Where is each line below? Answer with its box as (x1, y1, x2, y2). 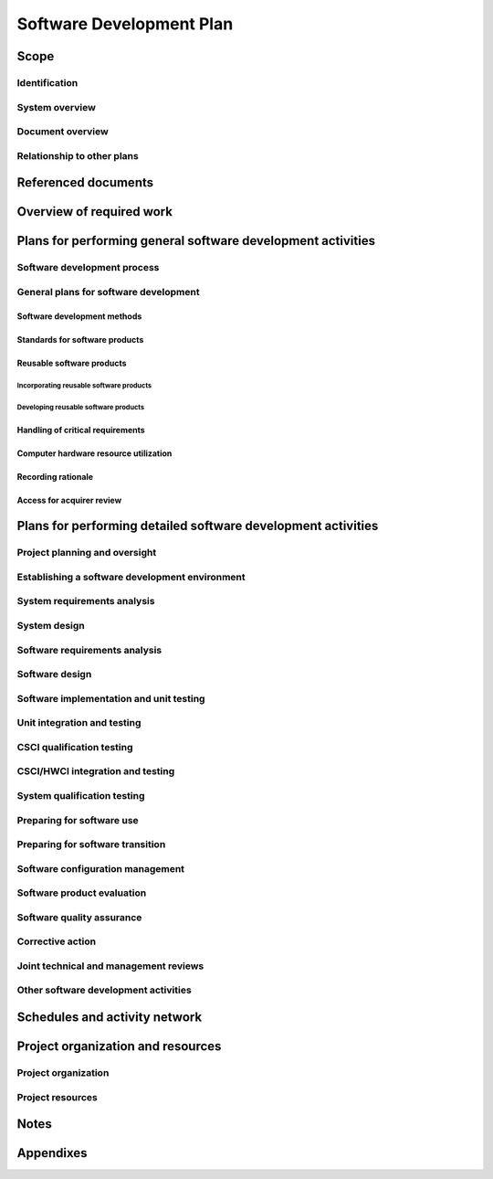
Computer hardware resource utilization (16, 448, 173, 459)
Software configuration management (16, 862, 185, 875)
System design (16, 620, 86, 632)
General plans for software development (16, 285, 200, 298)
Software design (16, 668, 92, 681)
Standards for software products (16, 334, 144, 345)
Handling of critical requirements (16, 424, 145, 435)
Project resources (16, 1090, 98, 1103)
